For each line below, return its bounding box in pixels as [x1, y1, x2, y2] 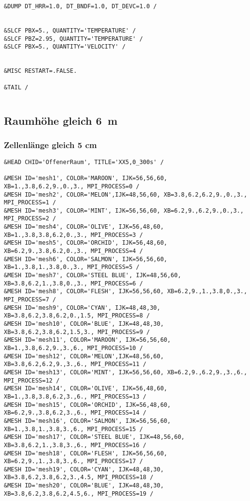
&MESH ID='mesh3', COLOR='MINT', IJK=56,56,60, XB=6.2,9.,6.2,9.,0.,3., [4, 207, 244, 214]
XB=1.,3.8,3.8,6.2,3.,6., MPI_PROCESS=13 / [4, 393, 147, 400]
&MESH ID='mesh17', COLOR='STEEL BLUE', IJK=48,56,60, [4, 434, 185, 441]
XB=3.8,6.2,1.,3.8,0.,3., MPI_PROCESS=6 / [4, 280, 143, 287]
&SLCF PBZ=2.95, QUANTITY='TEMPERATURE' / [4, 35, 143, 42]
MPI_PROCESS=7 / [4, 296, 56, 303]
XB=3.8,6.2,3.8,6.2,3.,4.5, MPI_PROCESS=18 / [4, 474, 153, 481]
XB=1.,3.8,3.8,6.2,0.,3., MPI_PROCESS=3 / [4, 231, 143, 238]
